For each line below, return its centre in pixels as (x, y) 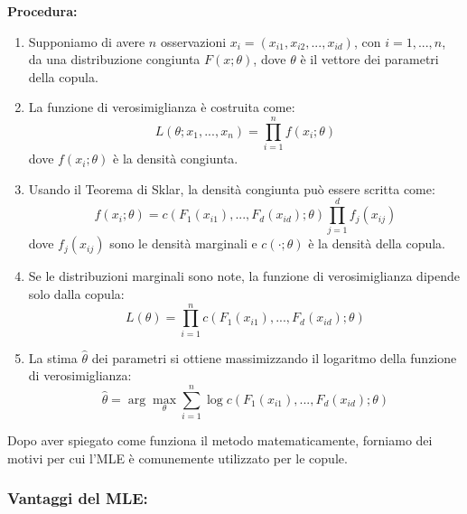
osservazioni (193, 41)
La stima (53, 357)
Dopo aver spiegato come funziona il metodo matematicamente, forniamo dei (220, 440)
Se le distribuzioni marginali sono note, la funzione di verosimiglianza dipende (244, 276)
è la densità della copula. (377, 243)
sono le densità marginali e (183, 243)
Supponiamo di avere (87, 41)
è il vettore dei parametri (369, 59)
